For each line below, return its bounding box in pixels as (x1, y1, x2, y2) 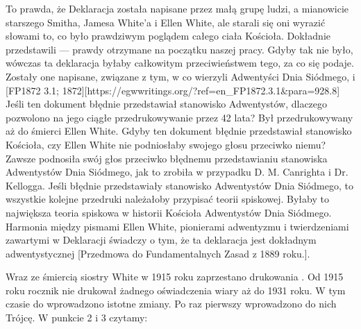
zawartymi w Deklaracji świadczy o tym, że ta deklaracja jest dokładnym (6, 233, 317, 247)
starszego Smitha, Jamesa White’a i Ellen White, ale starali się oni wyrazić (6, 15, 326, 29)
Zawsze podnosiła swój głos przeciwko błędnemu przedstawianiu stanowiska (6, 151, 328, 165)
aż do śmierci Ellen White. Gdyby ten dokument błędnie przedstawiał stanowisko (6, 124, 352, 138)
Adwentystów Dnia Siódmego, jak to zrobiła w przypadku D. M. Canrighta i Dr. (6, 164, 349, 179)
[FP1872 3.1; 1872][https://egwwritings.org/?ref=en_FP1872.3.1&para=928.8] (6, 83, 340, 97)
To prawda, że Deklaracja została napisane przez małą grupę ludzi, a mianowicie (6, 1, 349, 15)
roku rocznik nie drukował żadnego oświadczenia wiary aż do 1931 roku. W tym (6, 282, 346, 297)
